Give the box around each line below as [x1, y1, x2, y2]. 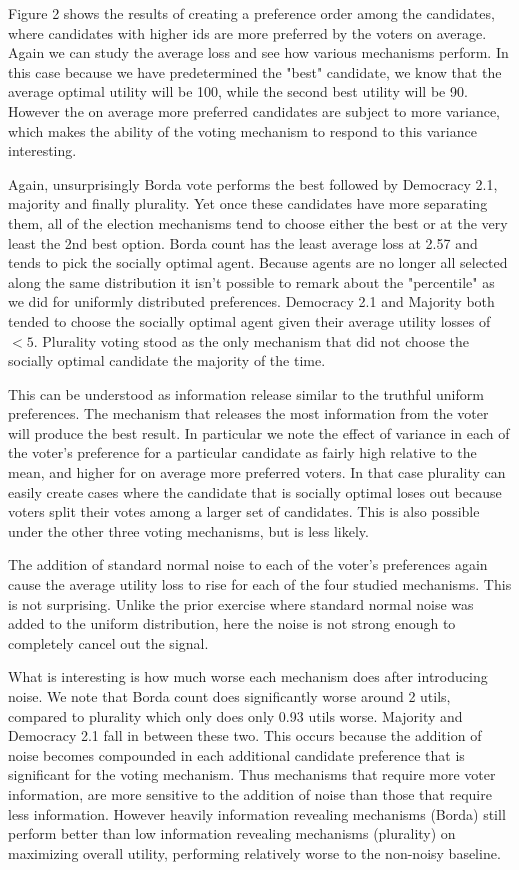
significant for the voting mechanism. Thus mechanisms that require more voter [8, 764, 496, 785]
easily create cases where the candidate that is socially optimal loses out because [8, 481, 502, 502]
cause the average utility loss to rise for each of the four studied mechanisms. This [8, 574, 512, 595]
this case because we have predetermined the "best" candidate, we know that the [8, 61, 502, 82]
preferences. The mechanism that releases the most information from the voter [8, 403, 489, 424]
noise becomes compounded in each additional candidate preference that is [8, 744, 465, 765]
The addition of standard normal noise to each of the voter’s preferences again [8, 554, 488, 575]
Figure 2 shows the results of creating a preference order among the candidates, [8, 3, 495, 23]
